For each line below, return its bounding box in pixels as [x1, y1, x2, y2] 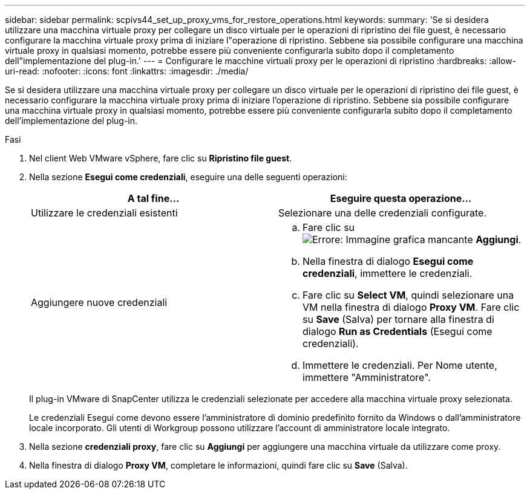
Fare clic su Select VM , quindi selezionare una [303, 289, 514, 301]
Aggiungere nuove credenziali [31, 296, 168, 308]
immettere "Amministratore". [303, 371, 431, 383]
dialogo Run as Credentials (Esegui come [303, 325, 492, 337]
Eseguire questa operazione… [330, 192, 472, 204]
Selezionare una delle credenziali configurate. [278, 207, 487, 219]
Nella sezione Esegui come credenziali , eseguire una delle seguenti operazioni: [29, 172, 347, 182]
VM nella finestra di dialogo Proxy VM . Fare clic [303, 301, 520, 313]
